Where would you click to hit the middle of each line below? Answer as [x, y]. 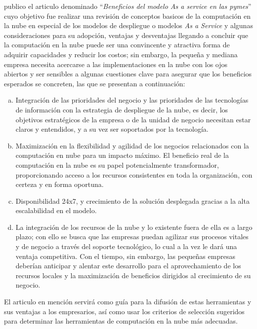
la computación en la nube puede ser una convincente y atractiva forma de [117, 45]
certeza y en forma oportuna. [60, 184]
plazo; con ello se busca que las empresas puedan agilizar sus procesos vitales [132, 237]
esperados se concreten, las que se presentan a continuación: [95, 83]
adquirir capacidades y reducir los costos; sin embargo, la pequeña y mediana [121, 54]
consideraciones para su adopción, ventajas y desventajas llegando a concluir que [126, 35]
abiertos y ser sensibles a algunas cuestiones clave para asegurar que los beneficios [128, 74]
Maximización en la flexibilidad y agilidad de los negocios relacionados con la [132, 145]
